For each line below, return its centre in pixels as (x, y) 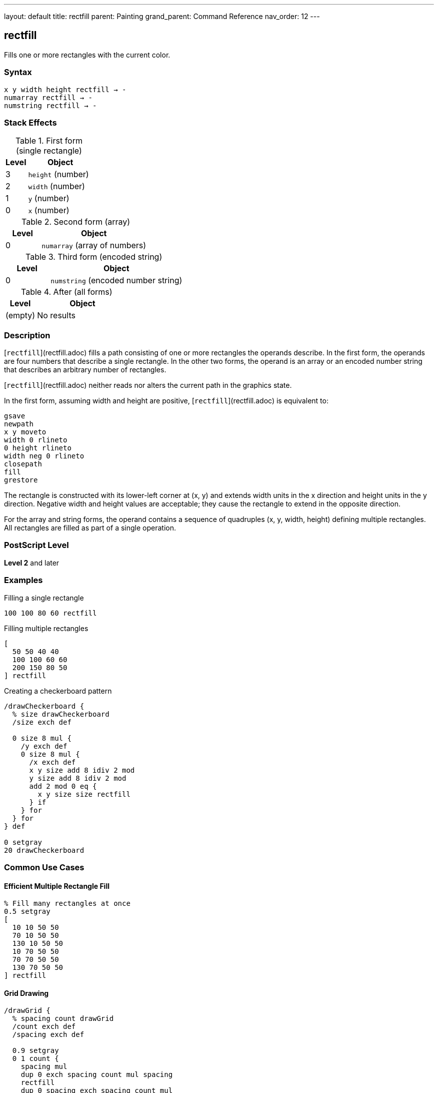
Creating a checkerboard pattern (58, 691)
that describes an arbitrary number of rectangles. (85, 370)
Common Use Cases (44, 867)
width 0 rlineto (36, 440)
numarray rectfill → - (48, 97)
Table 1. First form (49, 141)
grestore (21, 480)
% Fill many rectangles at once (67, 904)
